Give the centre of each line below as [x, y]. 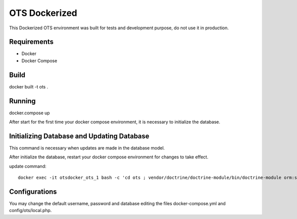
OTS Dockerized [43, 13]
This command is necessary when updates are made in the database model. [87, 148]
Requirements [31, 42]
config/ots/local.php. [30, 211]
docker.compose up [29, 113]
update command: [28, 166]
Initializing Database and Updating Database [79, 136]
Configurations [33, 191]
